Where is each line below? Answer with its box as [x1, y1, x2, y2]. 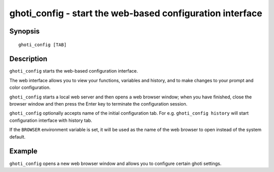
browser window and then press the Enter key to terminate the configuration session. [9, 101, 188, 107]
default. [9, 133, 26, 140]
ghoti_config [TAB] [18, 42, 67, 48]
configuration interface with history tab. [9, 117, 92, 123]
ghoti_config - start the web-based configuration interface [9, 8, 262, 19]
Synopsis [9, 27, 40, 36]
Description [9, 55, 48, 63]
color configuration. [9, 84, 51, 91]
